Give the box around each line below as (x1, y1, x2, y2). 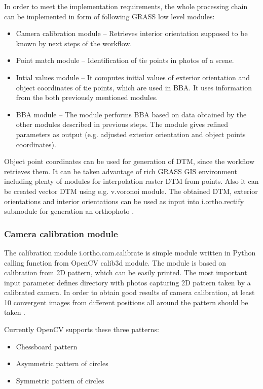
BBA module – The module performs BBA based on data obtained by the (16, 109, 247, 119)
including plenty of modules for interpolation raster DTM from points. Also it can (4, 176, 259, 186)
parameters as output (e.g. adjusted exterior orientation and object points (16, 128, 246, 139)
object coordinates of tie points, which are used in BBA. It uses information (16, 82, 252, 92)
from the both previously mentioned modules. (16, 92, 158, 103)
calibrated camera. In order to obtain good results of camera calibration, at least (4, 287, 255, 298)
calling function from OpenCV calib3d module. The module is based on (4, 257, 227, 268)
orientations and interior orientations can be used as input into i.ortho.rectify (4, 196, 244, 206)
